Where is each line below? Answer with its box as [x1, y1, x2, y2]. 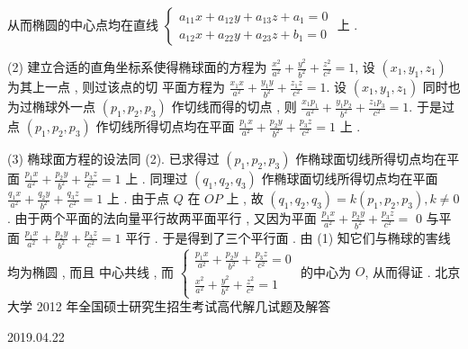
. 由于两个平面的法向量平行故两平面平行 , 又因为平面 [7, 209, 317, 227]
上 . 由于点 [106, 189, 170, 207]
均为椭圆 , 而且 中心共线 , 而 [7, 262, 175, 281]
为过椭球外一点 [7, 97, 95, 115]
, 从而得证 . [364, 262, 431, 281]
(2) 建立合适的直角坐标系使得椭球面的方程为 [7, 58, 267, 76]
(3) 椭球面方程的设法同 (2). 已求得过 [7, 149, 220, 167]
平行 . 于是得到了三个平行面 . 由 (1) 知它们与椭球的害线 [125, 228, 451, 246]
